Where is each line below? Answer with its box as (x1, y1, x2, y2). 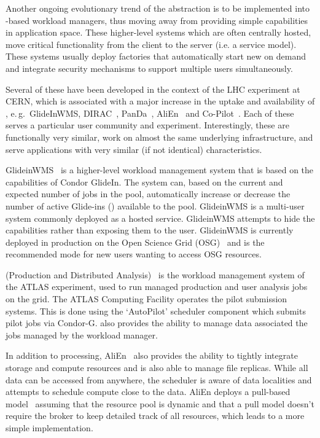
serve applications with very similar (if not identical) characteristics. (6, 143, 262, 155)
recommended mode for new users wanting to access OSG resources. (6, 248, 262, 260)
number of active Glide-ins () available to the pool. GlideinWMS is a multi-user (6, 199, 305, 212)
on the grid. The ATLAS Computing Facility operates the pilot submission (6, 292, 287, 305)
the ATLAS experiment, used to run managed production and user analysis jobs (6, 280, 308, 293)
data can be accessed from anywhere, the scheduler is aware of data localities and (6, 373, 312, 386)
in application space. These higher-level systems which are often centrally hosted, (6, 26, 311, 39)
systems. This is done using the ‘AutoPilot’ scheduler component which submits (6, 304, 306, 317)
